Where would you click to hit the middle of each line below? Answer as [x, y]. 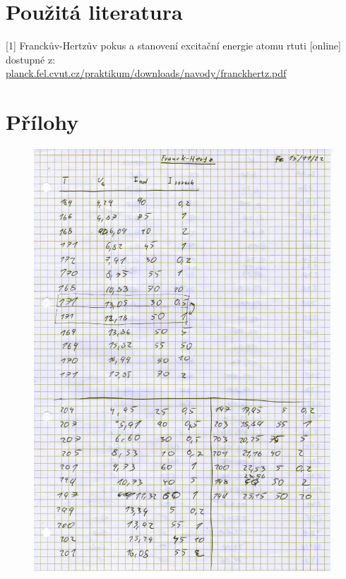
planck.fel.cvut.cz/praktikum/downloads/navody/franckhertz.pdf [146, 73]
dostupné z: [31, 59]
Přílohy [42, 122]
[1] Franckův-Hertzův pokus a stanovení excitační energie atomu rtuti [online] [173, 46]
